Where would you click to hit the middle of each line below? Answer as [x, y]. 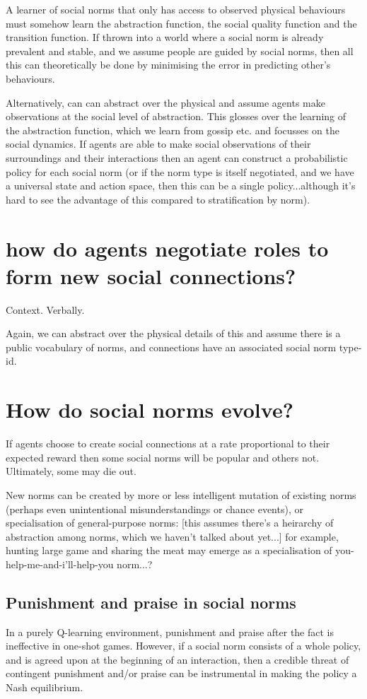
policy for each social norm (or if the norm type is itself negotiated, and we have [180, 171]
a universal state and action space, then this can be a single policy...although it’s [181, 186]
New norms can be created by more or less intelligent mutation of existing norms [181, 494]
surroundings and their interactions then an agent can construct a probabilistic [177, 157]
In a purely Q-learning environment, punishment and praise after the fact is [170, 632]
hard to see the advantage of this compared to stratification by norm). [158, 199]
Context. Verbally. [45, 309]
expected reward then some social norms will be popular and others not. [163, 457]
